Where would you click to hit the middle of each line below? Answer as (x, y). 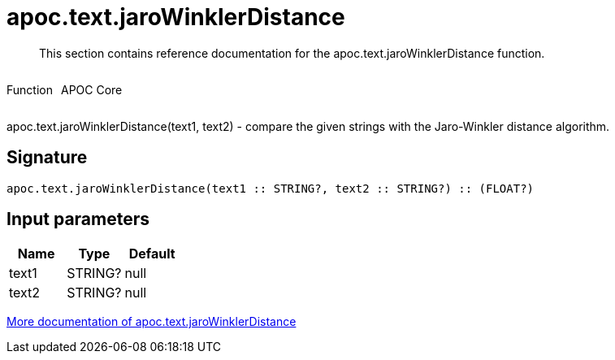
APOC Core (91, 89)
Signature (47, 158)
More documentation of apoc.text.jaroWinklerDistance (152, 322)
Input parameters (78, 219)
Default (152, 254)
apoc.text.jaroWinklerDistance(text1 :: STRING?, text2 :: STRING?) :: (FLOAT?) (271, 188)
